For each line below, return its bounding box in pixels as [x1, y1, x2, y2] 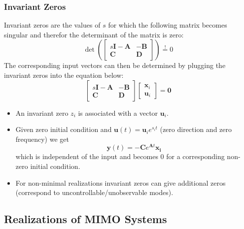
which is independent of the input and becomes [15, 151, 158, 162]
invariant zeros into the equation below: [4, 70, 124, 80]
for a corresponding [166, 151, 225, 162]
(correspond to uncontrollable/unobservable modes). [15, 187, 174, 197]
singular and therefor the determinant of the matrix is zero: [4, 29, 184, 39]
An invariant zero [15, 107, 69, 118]
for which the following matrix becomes [108, 20, 227, 30]
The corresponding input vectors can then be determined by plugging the [4, 60, 226, 70]
